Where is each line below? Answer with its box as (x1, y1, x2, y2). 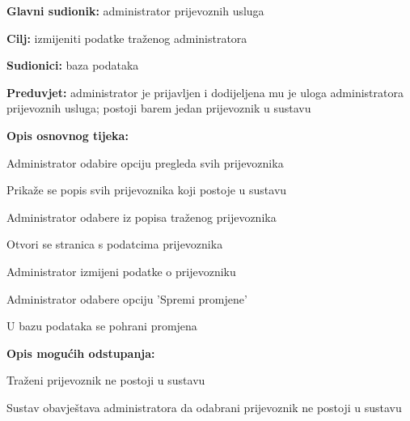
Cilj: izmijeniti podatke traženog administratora (6, 29, 247, 46)
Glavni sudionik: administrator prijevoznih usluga (6, 2, 264, 19)
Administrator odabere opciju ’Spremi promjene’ (6, 290, 247, 307)
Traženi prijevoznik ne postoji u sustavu (6, 372, 205, 389)
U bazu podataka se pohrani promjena (6, 317, 197, 334)
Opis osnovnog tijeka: (6, 126, 129, 143)
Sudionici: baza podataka (6, 57, 139, 74)
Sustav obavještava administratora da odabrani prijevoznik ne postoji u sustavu (6, 398, 402, 415)
